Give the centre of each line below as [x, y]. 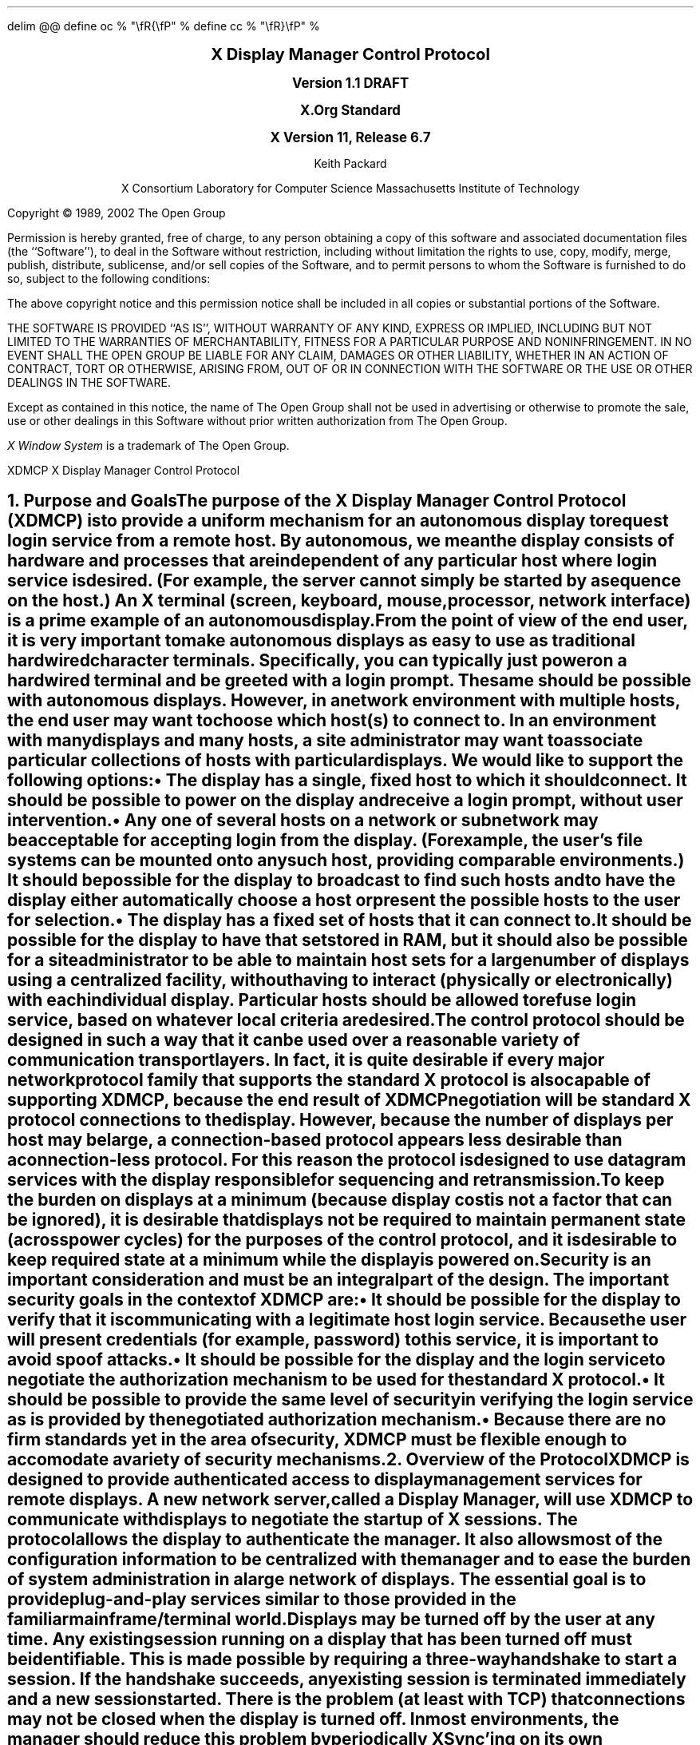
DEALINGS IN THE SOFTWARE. [89, 382]
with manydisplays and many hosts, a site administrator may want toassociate [325, 741]
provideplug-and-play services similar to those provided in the [262, 1600]
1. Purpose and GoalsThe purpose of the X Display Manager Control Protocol [317, 501]
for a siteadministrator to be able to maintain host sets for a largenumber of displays [348, 960]
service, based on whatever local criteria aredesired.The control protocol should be [346, 1020]
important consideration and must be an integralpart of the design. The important [338, 1280]
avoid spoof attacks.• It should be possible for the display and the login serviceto [336, 1360]
